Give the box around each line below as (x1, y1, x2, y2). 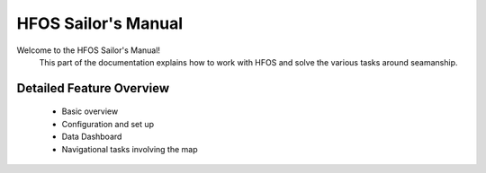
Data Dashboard (61, 131, 122, 143)
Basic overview (61, 106, 119, 117)
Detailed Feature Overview (16, 81, 170, 96)
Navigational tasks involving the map (61, 143, 198, 154)
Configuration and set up (61, 118, 155, 129)
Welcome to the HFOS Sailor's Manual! (16, 45, 161, 56)
